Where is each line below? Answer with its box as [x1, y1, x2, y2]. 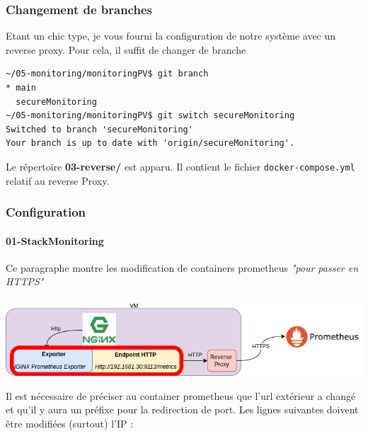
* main [6, 83, 36, 93]
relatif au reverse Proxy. [6, 173, 110, 188]
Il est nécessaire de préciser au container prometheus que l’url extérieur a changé [6, 388, 356, 403]
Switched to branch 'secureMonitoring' [6, 124, 193, 134]
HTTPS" [6, 274, 44, 289]
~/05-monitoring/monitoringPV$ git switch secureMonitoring [6, 110, 295, 121]
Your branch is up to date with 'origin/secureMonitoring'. [6, 138, 295, 149]
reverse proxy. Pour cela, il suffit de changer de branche [6, 42, 246, 57]
